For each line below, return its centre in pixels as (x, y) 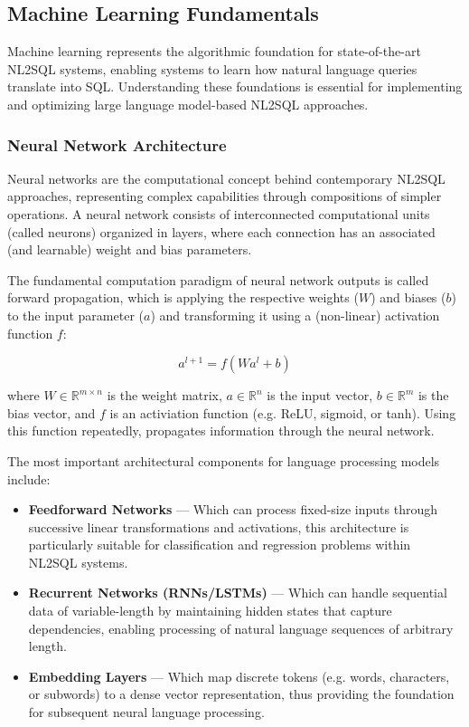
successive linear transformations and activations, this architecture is (219, 526)
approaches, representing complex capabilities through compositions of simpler (225, 196)
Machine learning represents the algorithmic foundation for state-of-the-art (214, 51)
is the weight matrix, (164, 395)
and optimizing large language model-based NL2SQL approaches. (188, 104)
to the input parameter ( (75, 315)
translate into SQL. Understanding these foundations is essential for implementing (235, 86)
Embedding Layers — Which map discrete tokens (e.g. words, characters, (239, 676)
